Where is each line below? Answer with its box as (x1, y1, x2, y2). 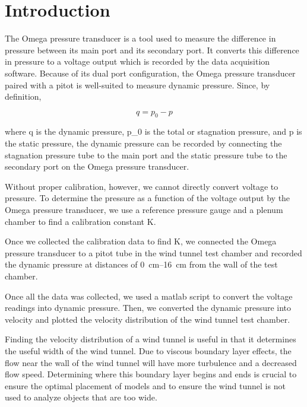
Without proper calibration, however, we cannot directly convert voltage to (5, 180, 278, 192)
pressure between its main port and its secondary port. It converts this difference (5, 43, 299, 56)
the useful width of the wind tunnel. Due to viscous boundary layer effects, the (5, 344, 292, 357)
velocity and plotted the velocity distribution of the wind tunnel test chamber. (5, 313, 290, 325)
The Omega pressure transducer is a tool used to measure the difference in (5, 32, 276, 44)
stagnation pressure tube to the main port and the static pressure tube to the (5, 148, 287, 161)
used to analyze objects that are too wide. (5, 391, 157, 403)
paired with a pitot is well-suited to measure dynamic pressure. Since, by (5, 78, 270, 91)
